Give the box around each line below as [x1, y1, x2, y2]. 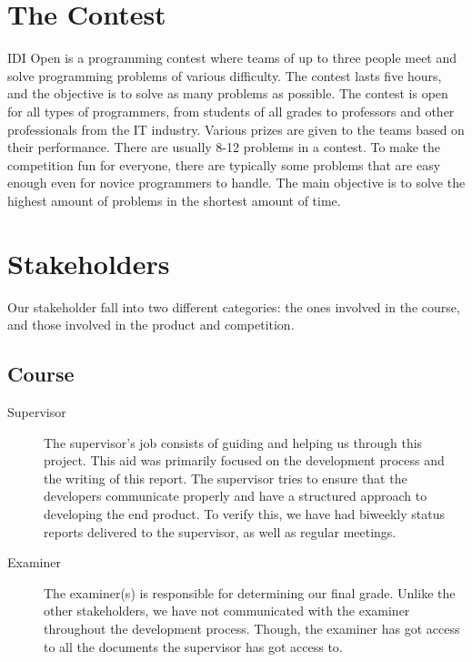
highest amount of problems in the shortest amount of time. [7, 190, 341, 209]
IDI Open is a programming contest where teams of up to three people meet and [7, 48, 457, 67]
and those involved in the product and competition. [7, 315, 295, 334]
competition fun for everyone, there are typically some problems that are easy [7, 155, 441, 174]
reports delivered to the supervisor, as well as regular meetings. [44, 522, 397, 541]
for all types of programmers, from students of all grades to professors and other [7, 101, 455, 120]
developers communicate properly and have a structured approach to [44, 486, 427, 505]
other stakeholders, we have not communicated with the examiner [44, 601, 410, 620]
